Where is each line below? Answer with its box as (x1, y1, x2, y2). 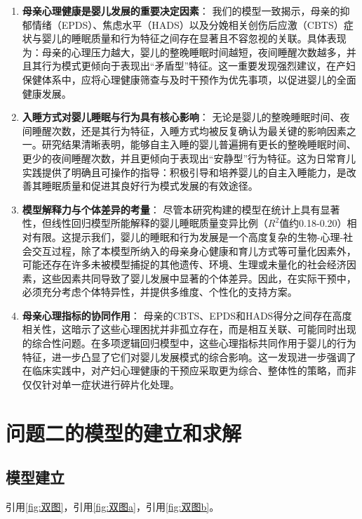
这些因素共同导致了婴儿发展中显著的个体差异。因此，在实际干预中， (41, 270, 356, 285)
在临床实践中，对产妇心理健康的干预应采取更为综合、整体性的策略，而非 (22, 363, 356, 378)
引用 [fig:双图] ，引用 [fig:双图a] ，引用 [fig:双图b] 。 (6, 499, 220, 514)
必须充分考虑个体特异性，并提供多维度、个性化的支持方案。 (22, 284, 297, 299)
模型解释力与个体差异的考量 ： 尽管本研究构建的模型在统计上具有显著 (22, 202, 340, 216)
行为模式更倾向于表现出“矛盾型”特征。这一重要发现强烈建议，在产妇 (41, 58, 356, 73)
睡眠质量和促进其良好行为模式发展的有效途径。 (41, 178, 258, 193)
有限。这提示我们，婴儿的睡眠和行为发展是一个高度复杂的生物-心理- (32, 229, 344, 244)
